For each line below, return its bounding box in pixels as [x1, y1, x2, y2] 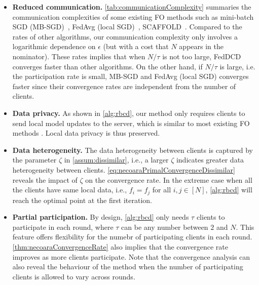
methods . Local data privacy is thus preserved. [12, 128, 160, 138]
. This [236, 221, 254, 232]
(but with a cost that [103, 41, 169, 52]
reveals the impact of [12, 174, 78, 185]
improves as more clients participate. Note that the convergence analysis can [12, 251, 250, 262]
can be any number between [121, 221, 208, 232]
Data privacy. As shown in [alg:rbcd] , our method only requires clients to [12, 107, 245, 118]
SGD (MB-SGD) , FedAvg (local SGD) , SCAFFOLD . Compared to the [12, 21, 242, 32]
